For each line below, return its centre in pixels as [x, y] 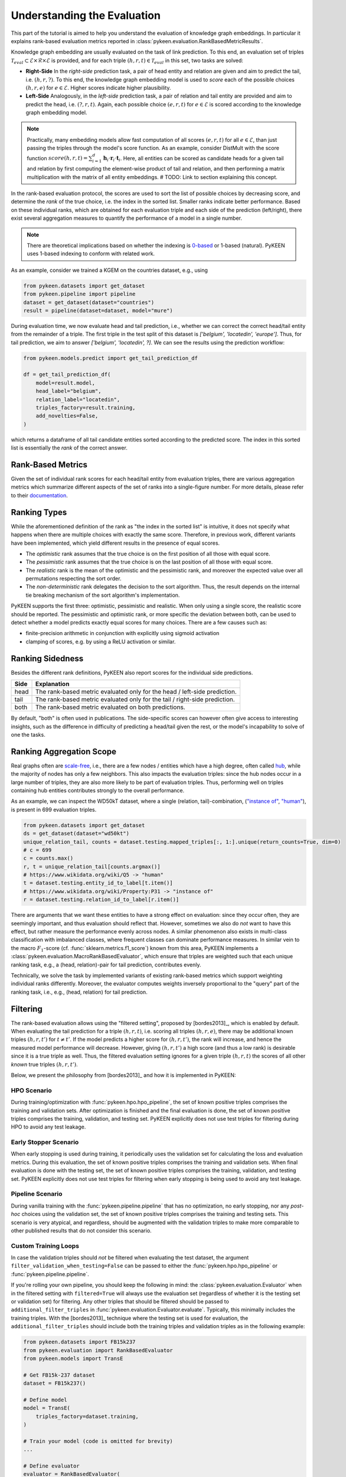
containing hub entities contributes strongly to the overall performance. [98, 790]
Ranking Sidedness [47, 658]
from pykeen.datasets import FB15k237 [79, 1342]
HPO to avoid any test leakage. [48, 1127]
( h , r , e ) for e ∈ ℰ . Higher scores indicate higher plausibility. [98, 87]
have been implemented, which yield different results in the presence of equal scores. [115, 543]
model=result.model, [66, 383]
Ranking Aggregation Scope [63, 751]
